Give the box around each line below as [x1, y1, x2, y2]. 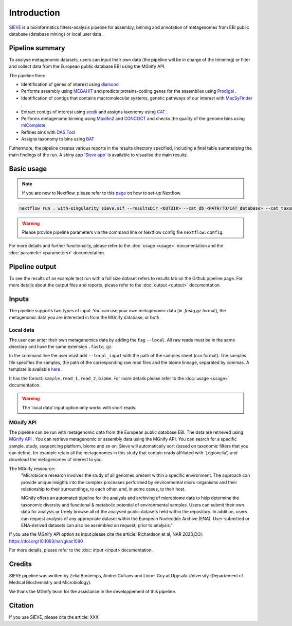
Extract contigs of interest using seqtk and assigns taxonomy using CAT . [21, 109, 168, 115]
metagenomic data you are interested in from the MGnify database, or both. [9, 315, 161, 321]
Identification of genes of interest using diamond [21, 81, 119, 87]
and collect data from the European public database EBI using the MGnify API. [9, 63, 165, 69]
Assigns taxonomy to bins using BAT [21, 136, 94, 142]
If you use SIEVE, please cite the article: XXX [9, 614, 99, 620]
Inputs [9, 295, 29, 303]
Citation [9, 601, 34, 609]
